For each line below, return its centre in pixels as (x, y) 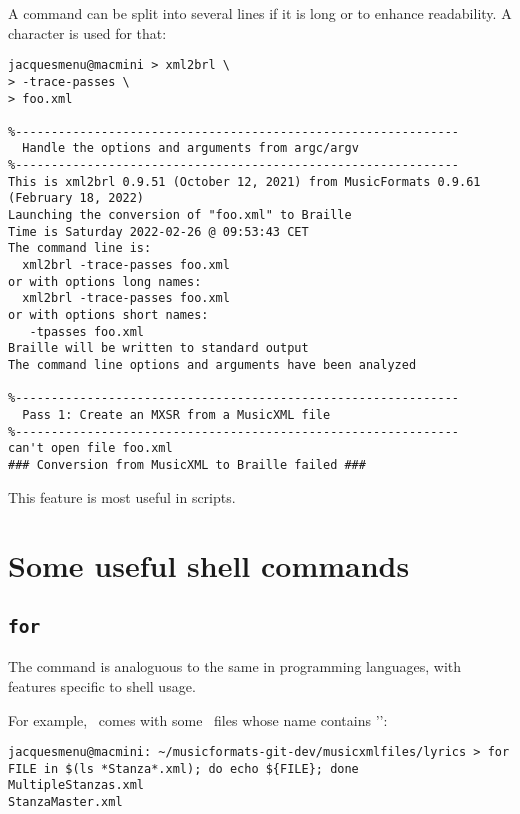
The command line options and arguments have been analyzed (212, 365)
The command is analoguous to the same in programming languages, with (235, 666)
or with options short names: (108, 315)
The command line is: (80, 248)
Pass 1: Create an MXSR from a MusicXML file (176, 414)
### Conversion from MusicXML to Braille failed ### (187, 464)
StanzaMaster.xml (65, 802)
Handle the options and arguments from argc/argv (190, 148)
